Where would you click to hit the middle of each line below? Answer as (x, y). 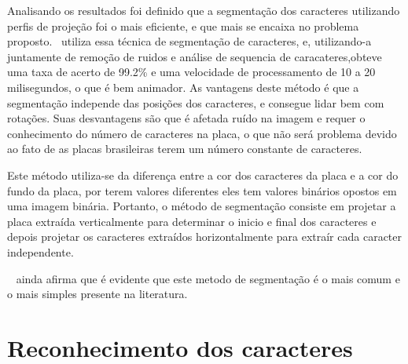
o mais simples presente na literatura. (97, 294)
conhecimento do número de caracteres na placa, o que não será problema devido (202, 133)
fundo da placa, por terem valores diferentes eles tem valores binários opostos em (202, 190)
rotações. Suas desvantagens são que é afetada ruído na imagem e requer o (186, 118)
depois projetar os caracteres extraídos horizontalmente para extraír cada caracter (204, 237)
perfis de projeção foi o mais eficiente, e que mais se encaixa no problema (183, 25)
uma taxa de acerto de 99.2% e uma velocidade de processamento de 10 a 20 (191, 72)
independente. (40, 251)
